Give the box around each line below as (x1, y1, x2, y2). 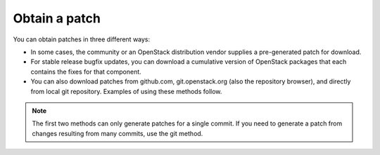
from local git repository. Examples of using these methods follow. (30, 87, 222, 95)
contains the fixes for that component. (30, 67, 142, 76)
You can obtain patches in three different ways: (13, 35, 151, 43)
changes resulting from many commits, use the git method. (32, 129, 203, 137)
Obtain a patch (13, 11, 101, 26)
